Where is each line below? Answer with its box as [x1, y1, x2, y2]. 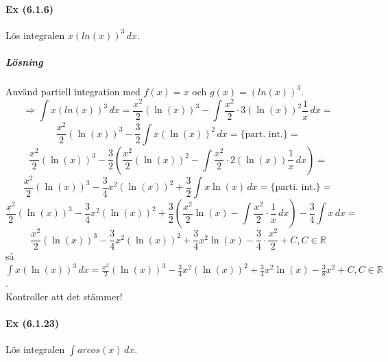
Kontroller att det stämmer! [5, 289, 123, 304]
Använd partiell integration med [5, 84, 141, 98]
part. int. [245, 129, 283, 139]
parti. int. [275, 182, 316, 193]
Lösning [5, 54, 43, 69]
